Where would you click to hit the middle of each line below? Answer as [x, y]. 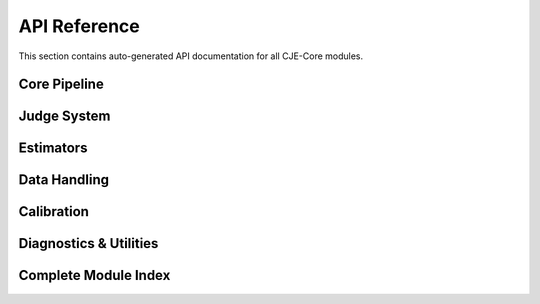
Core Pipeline [61, 84]
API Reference [79, 26]
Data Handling [64, 180]
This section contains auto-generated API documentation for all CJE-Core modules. [191, 56]
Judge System [64, 116]
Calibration [54, 211]
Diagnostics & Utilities [88, 243]
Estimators [53, 148]
